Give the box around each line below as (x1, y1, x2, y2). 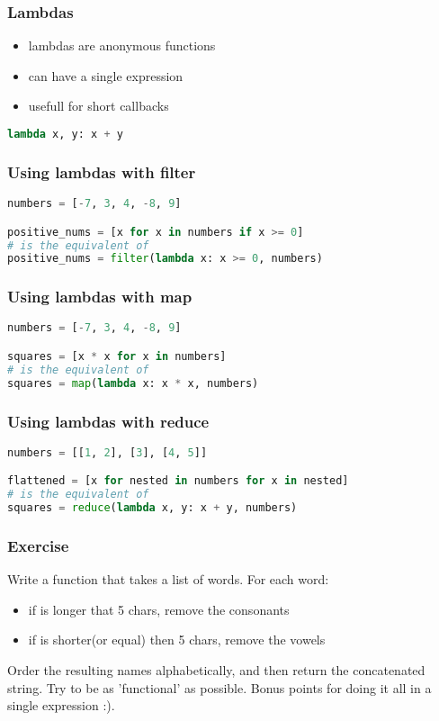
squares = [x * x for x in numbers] (7, 350, 227, 363)
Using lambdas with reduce (7, 410, 210, 432)
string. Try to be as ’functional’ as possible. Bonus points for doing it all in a (7, 678, 432, 697)
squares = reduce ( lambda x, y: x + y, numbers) (7, 501, 298, 515)
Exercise (7, 534, 69, 556)
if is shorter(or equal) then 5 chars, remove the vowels (28, 630, 326, 649)
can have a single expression (28, 66, 184, 85)
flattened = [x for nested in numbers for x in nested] (7, 474, 349, 488)
